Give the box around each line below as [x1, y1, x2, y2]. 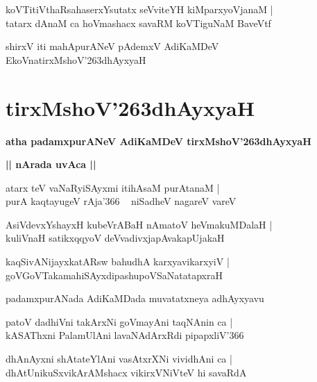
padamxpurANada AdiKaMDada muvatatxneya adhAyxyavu [6, 291, 264, 306]
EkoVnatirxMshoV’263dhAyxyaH [6, 52, 146, 67]
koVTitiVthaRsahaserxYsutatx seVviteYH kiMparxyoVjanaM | [6, 2, 273, 16]
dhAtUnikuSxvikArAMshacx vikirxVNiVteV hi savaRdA [6, 365, 247, 379]
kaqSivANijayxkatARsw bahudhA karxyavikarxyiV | [6, 254, 230, 269]
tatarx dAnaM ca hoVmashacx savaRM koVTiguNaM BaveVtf [6, 15, 271, 30]
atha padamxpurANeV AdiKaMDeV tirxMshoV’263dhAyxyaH [6, 133, 311, 148]
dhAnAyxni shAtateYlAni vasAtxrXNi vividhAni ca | [6, 351, 232, 366]
